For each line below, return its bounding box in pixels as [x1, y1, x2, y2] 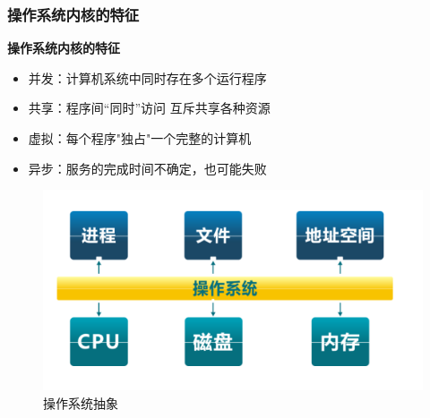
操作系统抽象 [43, 393, 118, 412]
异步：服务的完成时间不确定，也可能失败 [28, 158, 267, 177]
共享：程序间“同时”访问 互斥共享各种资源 [28, 98, 271, 117]
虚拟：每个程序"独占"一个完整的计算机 [28, 129, 252, 147]
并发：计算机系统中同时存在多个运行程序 [28, 68, 267, 87]
